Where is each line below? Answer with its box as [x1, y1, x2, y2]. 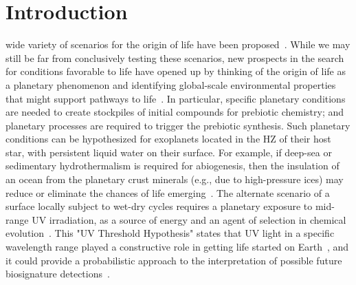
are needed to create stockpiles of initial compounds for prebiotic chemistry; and [5, 105, 344, 119]
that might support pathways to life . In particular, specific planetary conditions [5, 91, 346, 105]
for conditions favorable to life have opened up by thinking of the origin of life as [5, 64, 346, 78]
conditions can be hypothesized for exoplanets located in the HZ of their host [5, 131, 331, 146]
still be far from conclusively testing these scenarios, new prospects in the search [5, 50, 344, 65]
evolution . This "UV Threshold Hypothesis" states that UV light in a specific [5, 226, 335, 240]
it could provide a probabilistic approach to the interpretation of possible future [5, 253, 342, 267]
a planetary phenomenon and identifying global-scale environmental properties [5, 77, 336, 92]
